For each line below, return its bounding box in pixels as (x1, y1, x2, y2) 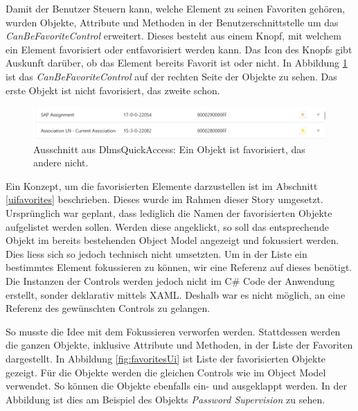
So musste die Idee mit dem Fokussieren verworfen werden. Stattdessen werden (6, 324, 341, 338)
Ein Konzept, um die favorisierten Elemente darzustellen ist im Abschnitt (6, 178, 318, 193)
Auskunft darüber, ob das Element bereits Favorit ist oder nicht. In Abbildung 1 (6, 55, 348, 70)
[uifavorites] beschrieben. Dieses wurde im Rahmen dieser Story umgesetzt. (6, 192, 323, 207)
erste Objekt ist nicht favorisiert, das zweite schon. (6, 82, 220, 97)
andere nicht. (33, 155, 89, 170)
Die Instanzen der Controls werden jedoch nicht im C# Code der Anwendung (6, 273, 335, 288)
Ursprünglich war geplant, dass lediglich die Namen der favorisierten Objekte (6, 206, 332, 220)
